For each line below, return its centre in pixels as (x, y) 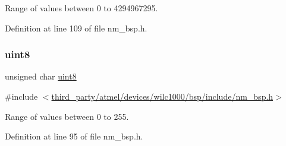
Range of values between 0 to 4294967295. (81, 8)
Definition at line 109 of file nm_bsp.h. (76, 28)
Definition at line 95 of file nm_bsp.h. (74, 136)
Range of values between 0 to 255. (67, 116)
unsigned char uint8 (41, 76)
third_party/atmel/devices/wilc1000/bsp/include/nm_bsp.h (162, 96)
